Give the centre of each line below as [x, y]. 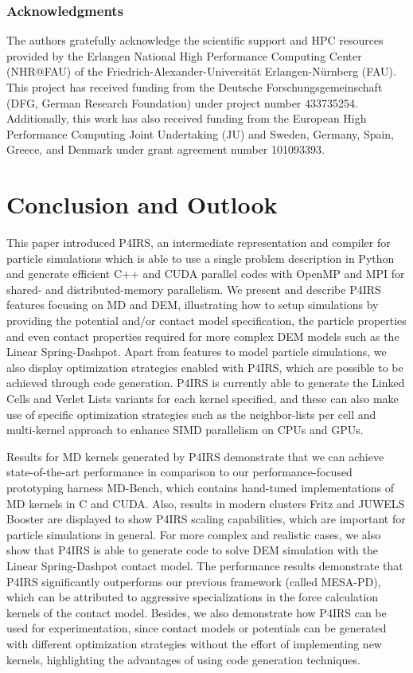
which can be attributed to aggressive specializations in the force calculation [193, 597]
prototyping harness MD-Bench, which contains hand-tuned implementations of [200, 487]
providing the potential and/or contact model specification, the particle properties [206, 321]
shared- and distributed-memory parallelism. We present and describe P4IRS [194, 289]
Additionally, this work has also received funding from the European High [187, 118]
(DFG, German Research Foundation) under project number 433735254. [182, 102]
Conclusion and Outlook [142, 204]
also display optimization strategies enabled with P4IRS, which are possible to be [205, 367]
